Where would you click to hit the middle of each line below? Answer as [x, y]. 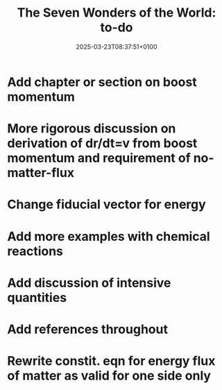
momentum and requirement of [99, 158]
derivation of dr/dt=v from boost [102, 143]
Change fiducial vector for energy [106, 204]
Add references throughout [88, 329]
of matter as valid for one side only [109, 376]
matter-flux [41, 173]
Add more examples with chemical [109, 236]
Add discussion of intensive [89, 283]
